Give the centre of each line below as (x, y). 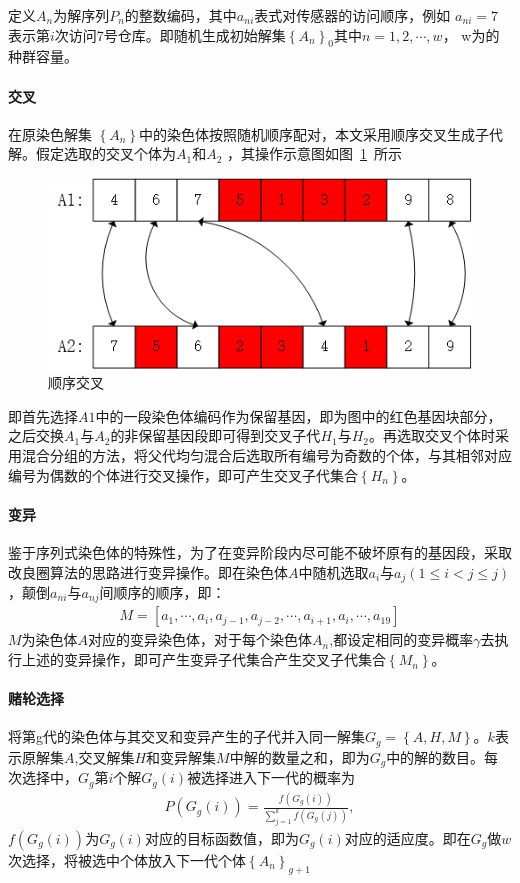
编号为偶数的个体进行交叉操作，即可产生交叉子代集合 (183, 474)
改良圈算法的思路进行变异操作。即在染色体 (148, 571)
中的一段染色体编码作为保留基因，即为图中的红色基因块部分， (298, 415)
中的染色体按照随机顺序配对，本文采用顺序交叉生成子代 (321, 133)
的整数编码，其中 (180, 15)
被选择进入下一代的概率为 (271, 777)
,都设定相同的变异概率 (401, 639)
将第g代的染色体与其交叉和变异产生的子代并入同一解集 (186, 736)
